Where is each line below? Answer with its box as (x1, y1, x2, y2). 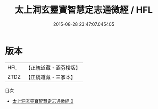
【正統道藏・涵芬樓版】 (25, 64, 81, 71)
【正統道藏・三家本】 (25, 73, 76, 80)
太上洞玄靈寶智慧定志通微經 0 (12, 98, 74, 104)
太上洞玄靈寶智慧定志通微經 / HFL (14, 4, 153, 16)
